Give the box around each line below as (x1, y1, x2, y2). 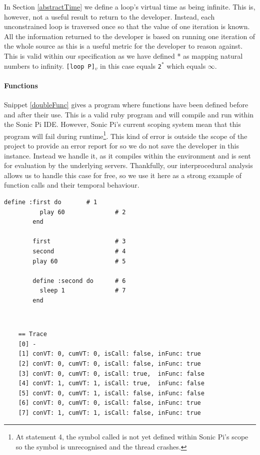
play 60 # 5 (32, 257, 126, 265)
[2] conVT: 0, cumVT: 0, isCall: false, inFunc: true (18, 360, 201, 367)
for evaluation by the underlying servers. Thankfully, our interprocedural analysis (4, 160, 253, 171)
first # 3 (32, 238, 126, 245)
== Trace (18, 331, 47, 338)
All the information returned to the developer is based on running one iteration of (4, 31, 255, 41)
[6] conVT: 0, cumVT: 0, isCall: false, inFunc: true (18, 399, 201, 407)
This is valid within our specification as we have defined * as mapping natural (4, 50, 243, 61)
